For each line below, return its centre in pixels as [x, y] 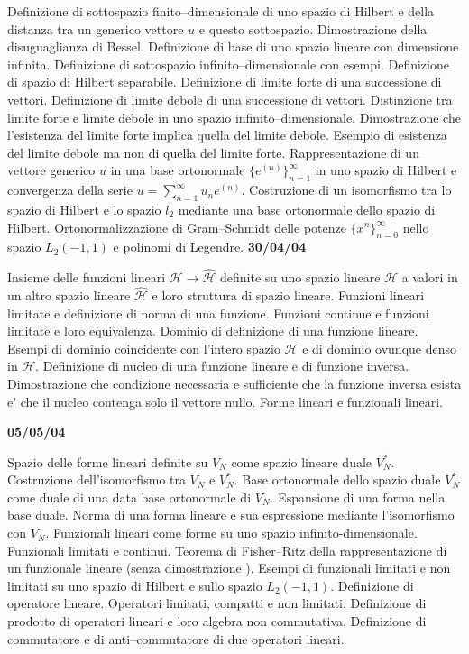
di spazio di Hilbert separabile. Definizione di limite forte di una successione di [225, 82]
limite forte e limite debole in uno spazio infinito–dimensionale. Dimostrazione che [234, 117]
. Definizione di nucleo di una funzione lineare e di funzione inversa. [222, 366]
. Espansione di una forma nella [358, 497]
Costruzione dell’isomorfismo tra [97, 479]
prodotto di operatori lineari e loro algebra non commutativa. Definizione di [217, 621]
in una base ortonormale [178, 170]
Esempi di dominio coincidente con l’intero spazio [144, 348]
